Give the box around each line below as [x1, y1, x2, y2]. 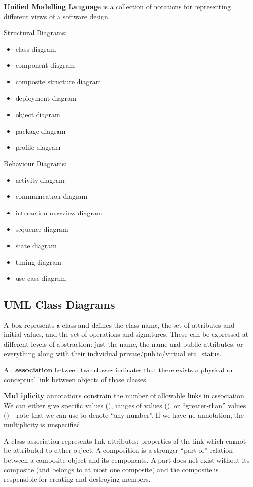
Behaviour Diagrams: [4, 158, 67, 168]
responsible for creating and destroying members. [4, 474, 151, 484]
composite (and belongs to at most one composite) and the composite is [4, 464, 219, 474]
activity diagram [15, 175, 65, 185]
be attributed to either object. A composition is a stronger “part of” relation [4, 445, 233, 455]
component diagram [15, 60, 75, 70]
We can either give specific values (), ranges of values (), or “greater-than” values [4, 400, 246, 410]
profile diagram [15, 142, 61, 152]
